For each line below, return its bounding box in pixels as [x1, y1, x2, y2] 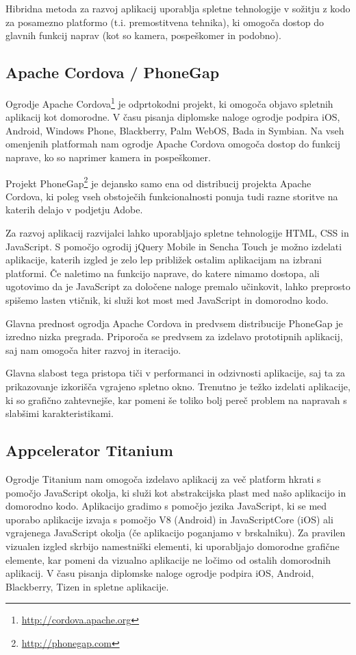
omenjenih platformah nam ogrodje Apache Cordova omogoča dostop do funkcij [5, 136, 341, 151]
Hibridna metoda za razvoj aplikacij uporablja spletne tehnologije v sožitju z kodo [5, 1, 351, 15]
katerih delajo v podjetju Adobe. [5, 202, 143, 217]
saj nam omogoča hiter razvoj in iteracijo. [5, 342, 181, 357]
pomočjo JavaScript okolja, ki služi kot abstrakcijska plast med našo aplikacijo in [5, 485, 346, 499]
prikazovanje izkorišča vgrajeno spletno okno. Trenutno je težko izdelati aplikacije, [5, 379, 351, 393]
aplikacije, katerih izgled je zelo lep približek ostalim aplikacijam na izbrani [5, 252, 322, 267]
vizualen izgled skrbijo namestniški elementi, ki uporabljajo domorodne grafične [5, 538, 340, 553]
